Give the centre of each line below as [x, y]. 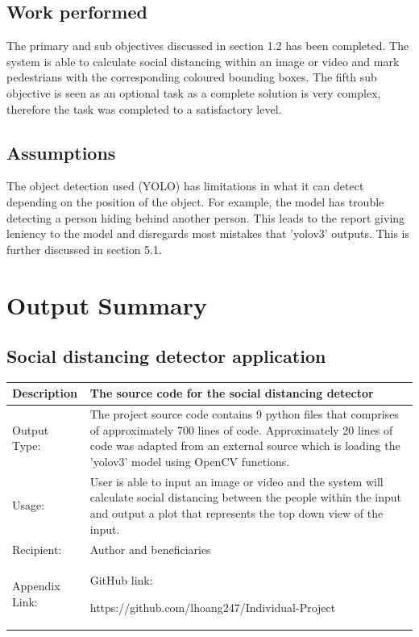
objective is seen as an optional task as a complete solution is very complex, [194, 92]
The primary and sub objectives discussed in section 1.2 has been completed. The [208, 46]
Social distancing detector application [166, 356]
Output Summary [107, 304]
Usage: [29, 505]
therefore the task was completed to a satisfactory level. [144, 108]
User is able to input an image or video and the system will [236, 481]
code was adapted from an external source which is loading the [245, 445]
